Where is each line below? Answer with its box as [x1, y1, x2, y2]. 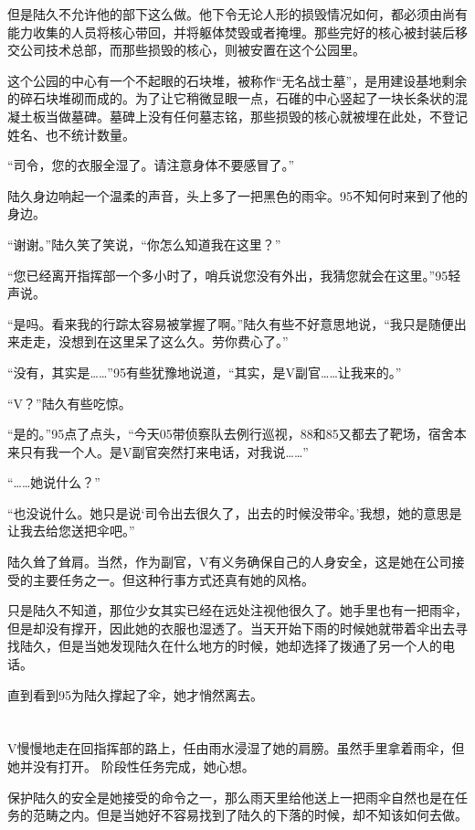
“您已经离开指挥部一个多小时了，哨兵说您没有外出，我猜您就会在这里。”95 [7, 265, 449, 284]
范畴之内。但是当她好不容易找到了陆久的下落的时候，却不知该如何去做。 [32, 805, 468, 825]
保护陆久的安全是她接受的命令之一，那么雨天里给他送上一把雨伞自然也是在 [7, 787, 455, 806]
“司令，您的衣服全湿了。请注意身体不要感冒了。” [7, 155, 295, 175]
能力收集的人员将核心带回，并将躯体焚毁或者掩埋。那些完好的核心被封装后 [7, 22, 455, 41]
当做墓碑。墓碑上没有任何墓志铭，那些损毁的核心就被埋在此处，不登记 [45, 106, 468, 125]
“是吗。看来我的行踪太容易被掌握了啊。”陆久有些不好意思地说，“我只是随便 [7, 314, 454, 333]
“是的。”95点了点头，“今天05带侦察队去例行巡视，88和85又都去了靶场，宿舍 [7, 424, 454, 443]
